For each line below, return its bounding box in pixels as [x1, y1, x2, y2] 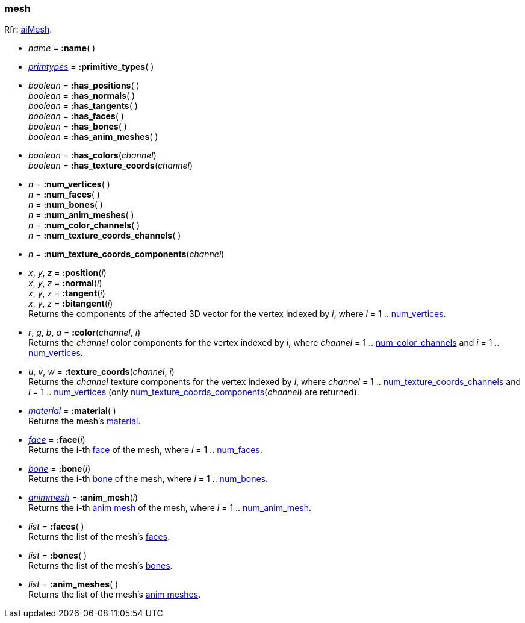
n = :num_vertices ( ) [28, 179, 110, 190]
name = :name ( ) [28, 43, 96, 54]
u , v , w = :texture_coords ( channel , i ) [28, 366, 175, 377]
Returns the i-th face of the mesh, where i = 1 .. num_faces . [28, 445, 262, 456]
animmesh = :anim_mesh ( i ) [28, 492, 138, 503]
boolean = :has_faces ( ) [28, 111, 124, 122]
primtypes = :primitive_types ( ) [28, 61, 154, 72]
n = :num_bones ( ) [28, 199, 103, 210]
